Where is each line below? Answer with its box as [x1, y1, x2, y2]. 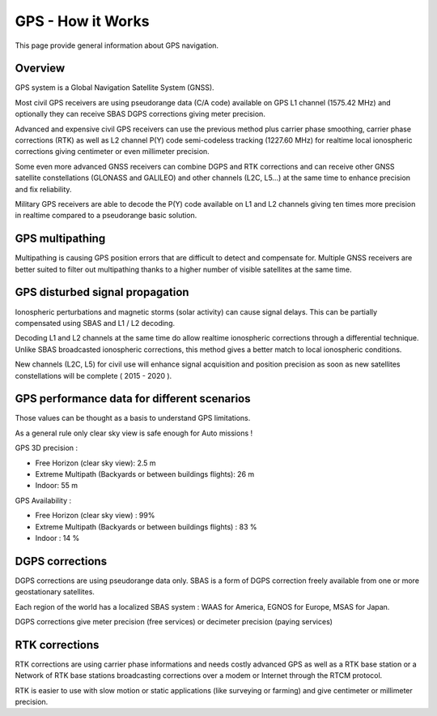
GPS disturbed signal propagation [15, 285, 189, 299]
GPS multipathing [15, 232, 106, 246]
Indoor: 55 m [35, 481, 78, 491]
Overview [15, 62, 66, 75]
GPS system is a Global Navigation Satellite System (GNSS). [15, 83, 214, 92]
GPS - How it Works [15, 12, 150, 30]
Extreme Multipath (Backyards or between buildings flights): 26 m [35, 469, 255, 478]
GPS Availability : [15, 495, 72, 505]
